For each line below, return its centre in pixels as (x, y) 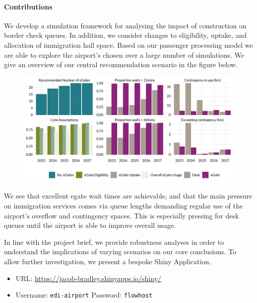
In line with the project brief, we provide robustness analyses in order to (114, 242)
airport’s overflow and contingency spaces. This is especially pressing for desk (122, 215)
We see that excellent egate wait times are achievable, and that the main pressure (128, 196)
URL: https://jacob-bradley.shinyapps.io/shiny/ (89, 278)
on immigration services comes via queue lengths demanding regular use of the (124, 205)
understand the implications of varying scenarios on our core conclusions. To (120, 252)
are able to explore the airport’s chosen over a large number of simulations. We (124, 54)
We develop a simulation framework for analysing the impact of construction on (125, 25)
